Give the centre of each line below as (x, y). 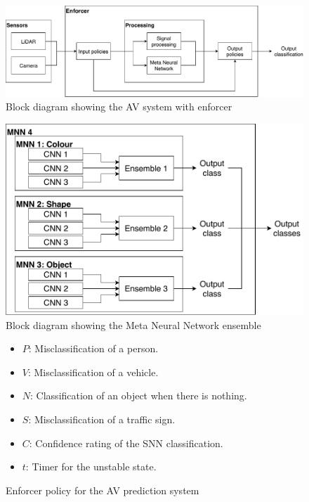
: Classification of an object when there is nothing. (139, 395)
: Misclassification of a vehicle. (93, 372)
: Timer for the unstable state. (91, 466)
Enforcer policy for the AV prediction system (103, 490)
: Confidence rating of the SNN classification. (126, 443)
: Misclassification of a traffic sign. (102, 419)
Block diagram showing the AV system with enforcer (119, 107)
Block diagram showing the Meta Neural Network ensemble (133, 324)
